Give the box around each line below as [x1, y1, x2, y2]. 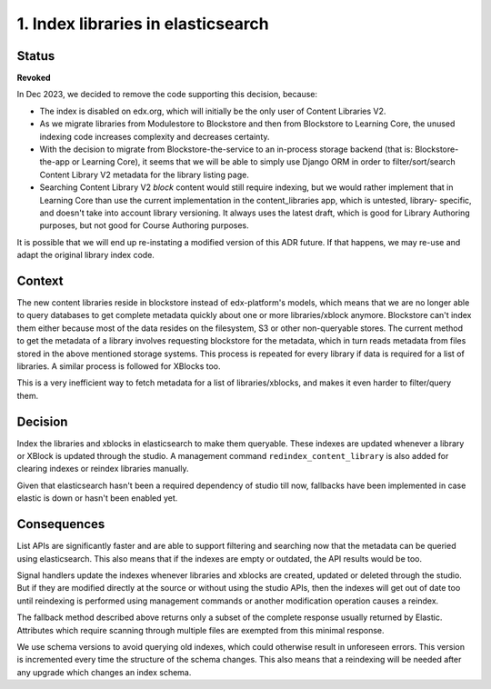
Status [16, 48, 55, 64]
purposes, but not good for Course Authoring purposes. [39, 220, 249, 231]
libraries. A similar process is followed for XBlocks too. [16, 361, 222, 372]
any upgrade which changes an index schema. [16, 666, 192, 677]
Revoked [16, 73, 51, 84]
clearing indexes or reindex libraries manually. [16, 464, 189, 474]
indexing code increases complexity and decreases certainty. [39, 131, 270, 142]
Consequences [16, 516, 105, 532]
